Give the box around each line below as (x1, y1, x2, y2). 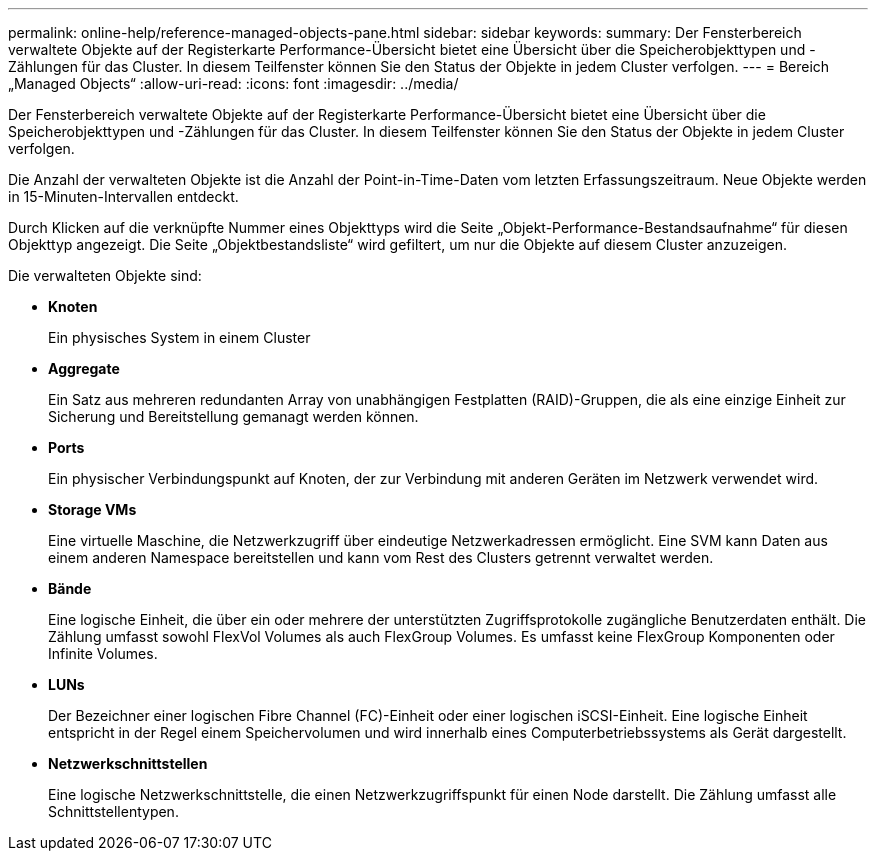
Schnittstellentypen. (48, 803, 179, 820)
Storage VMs (48, 501, 137, 518)
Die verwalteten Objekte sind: (8, 267, 202, 284)
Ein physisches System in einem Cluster (48, 329, 311, 346)
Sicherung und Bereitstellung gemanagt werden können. (48, 408, 419, 425)
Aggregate (48, 360, 120, 377)
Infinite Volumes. (48, 645, 158, 662)
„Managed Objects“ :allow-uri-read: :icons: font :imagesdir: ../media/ (8, 75, 459, 92)
